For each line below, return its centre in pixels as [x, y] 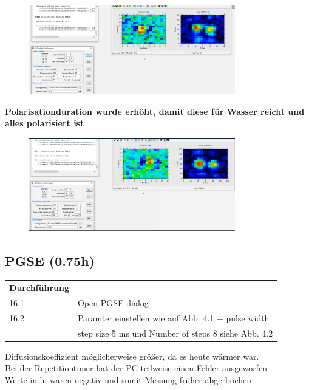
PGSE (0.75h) [50, 260]
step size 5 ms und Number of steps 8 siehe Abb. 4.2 [175, 333]
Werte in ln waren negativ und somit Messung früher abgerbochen [128, 379]
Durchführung [39, 288]
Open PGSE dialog [113, 302]
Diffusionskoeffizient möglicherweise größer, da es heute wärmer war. [132, 356]
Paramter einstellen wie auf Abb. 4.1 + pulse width [173, 317]
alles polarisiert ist [45, 123]
